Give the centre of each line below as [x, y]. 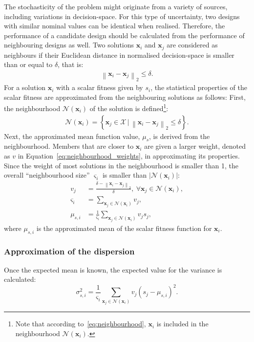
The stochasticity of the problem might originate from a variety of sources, [116, 6]
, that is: [71, 64]
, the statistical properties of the [199, 87]
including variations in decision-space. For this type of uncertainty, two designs [122, 16]
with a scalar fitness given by [100, 87]
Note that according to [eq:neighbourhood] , [81, 324]
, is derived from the [180, 136]
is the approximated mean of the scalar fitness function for [124, 228]
